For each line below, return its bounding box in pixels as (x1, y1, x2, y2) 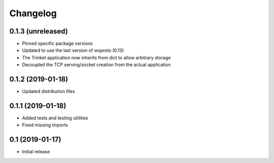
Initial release (22, 149, 50, 155)
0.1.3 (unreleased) (9, 27, 68, 36)
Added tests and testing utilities (22, 115, 88, 121)
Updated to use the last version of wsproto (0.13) (22, 47, 124, 53)
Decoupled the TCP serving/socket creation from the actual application (22, 61, 171, 68)
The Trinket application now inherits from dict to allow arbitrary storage (22, 54, 171, 60)
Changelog (9, 8, 57, 19)
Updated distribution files (22, 88, 76, 94)
